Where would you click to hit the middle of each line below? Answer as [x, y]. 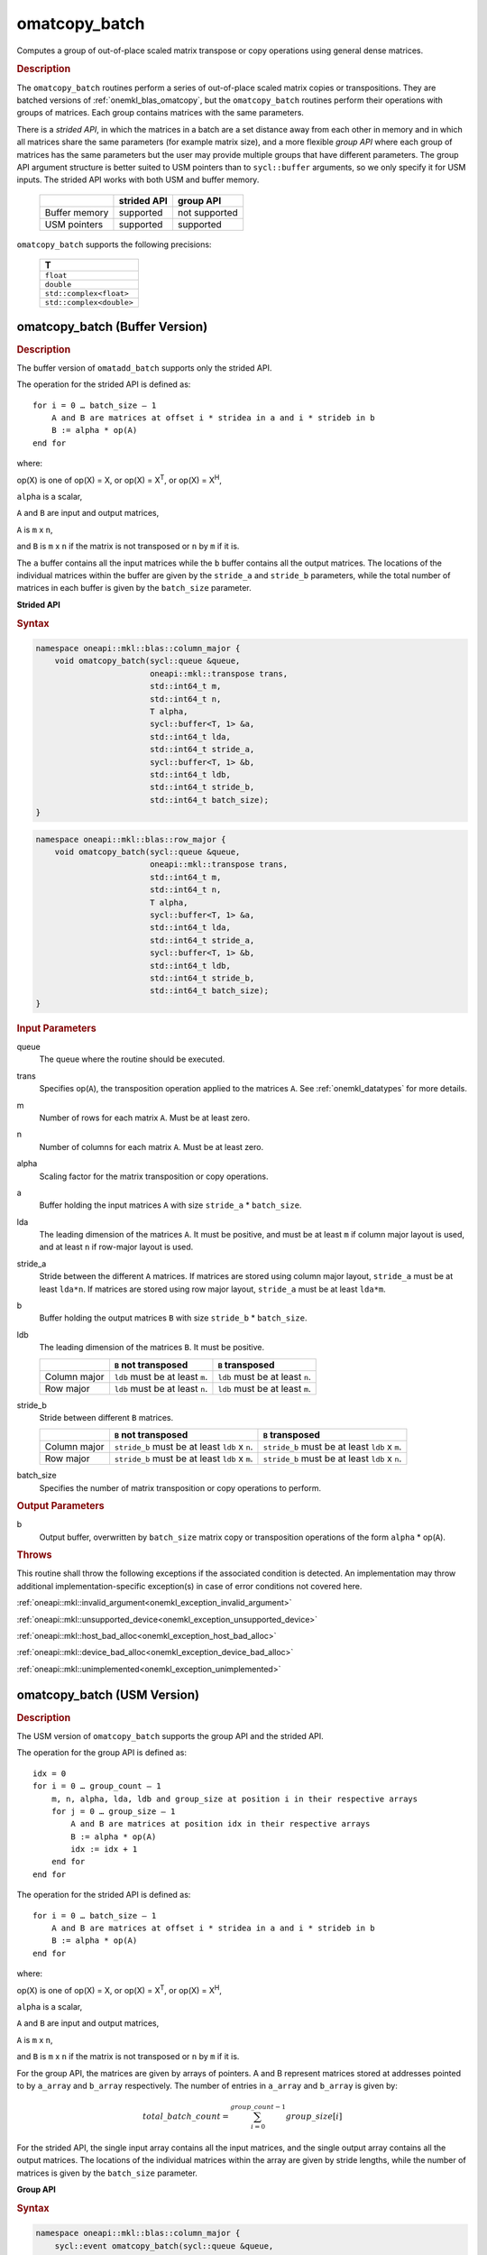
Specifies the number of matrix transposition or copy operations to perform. [180, 1487]
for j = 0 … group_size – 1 [113, 1811]
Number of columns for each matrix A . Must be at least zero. [152, 1146]
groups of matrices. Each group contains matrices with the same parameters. [160, 113]
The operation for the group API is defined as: [101, 1753]
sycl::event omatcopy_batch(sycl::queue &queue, [164, 2246]
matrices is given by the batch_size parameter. [107, 2173]
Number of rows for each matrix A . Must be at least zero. [145, 1118]
